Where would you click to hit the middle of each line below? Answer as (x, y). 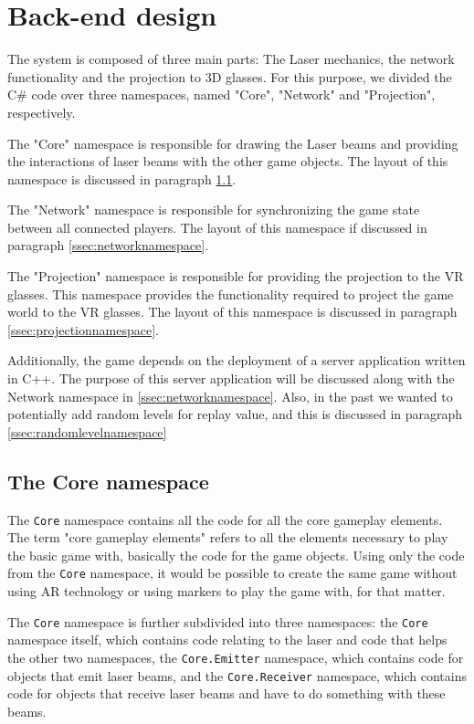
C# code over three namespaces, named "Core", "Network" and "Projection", (221, 94)
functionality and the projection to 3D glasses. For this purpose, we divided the (230, 76)
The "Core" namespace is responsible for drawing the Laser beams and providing (233, 143)
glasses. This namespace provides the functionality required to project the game (231, 294)
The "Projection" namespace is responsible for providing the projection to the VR (236, 276)
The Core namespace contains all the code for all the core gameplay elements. (225, 519)
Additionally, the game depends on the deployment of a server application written (237, 360)
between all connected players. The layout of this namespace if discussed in (217, 227)
